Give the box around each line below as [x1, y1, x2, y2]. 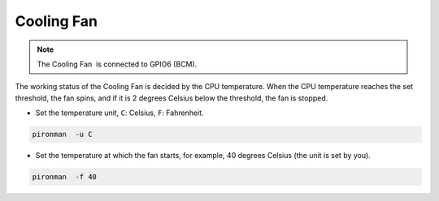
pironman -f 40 [32, 173, 98, 182]
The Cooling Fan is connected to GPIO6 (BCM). [37, 59, 198, 69]
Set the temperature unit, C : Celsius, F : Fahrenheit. [35, 108, 204, 118]
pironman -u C [32, 130, 93, 139]
